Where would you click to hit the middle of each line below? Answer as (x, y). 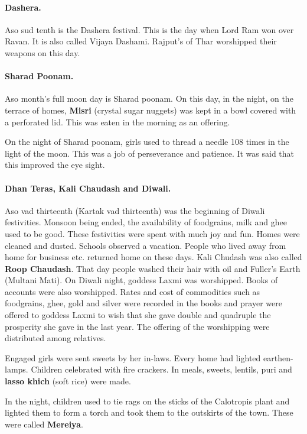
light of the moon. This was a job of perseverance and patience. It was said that (150, 153)
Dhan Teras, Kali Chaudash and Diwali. (88, 188)
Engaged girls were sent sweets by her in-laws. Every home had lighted (133, 357)
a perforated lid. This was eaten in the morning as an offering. (117, 122)
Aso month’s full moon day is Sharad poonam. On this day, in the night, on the (149, 98)
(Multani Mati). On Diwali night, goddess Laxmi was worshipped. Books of (141, 280)
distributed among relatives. (55, 338)
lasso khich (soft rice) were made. (68, 381)
